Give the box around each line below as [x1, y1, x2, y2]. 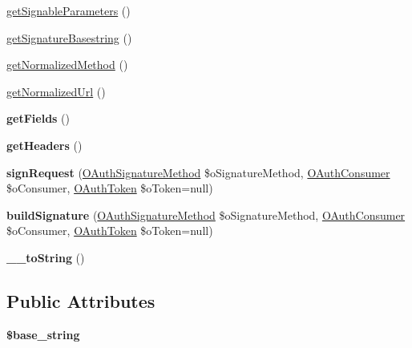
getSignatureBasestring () [6, 29, 132, 46]
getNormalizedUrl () [6, 83, 106, 99]
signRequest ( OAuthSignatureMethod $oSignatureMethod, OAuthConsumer [6, 164, 390, 180]
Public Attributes [6, 288, 156, 313]
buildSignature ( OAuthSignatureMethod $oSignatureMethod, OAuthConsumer [6, 206, 406, 223]
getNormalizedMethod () [6, 56, 128, 73]
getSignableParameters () [6, 2, 131, 18]
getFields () [6, 110, 70, 127]
